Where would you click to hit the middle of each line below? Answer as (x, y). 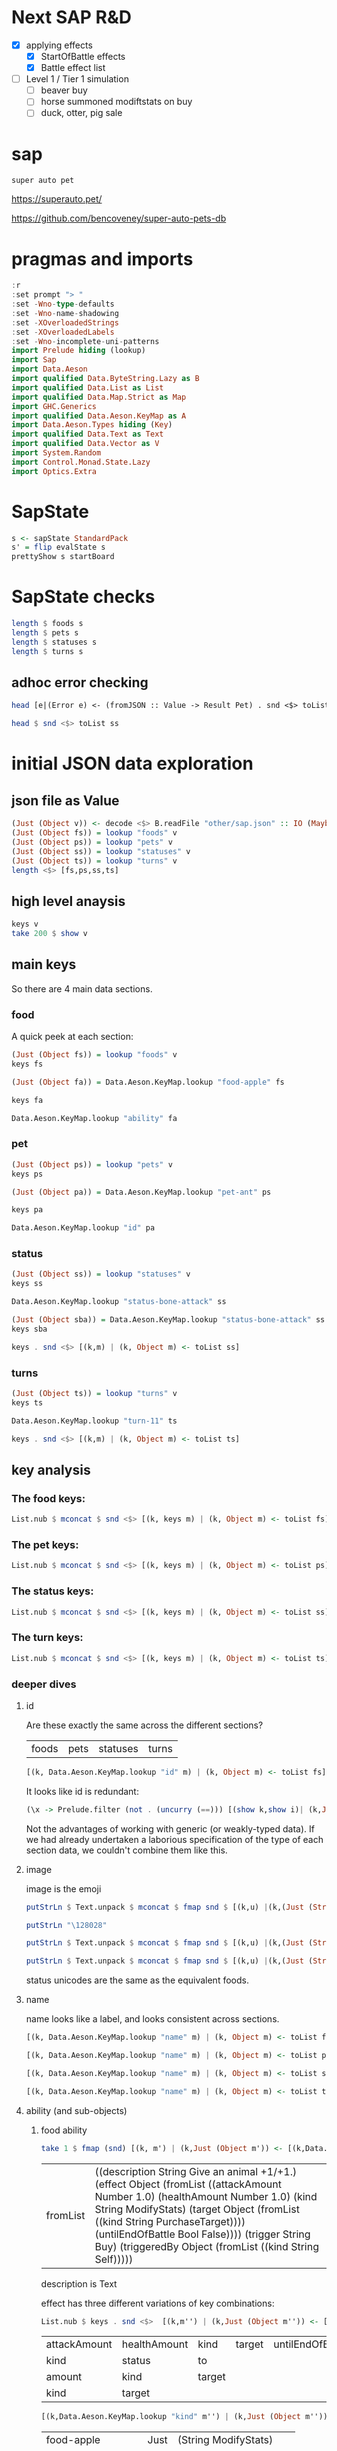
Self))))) (114, 2259)
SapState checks (83, 597)
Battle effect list (73, 68)
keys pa (27, 1210)
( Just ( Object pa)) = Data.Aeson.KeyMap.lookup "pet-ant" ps (141, 1192)
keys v (25, 924)
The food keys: (48, 1498)
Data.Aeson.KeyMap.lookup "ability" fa (94, 1118)
